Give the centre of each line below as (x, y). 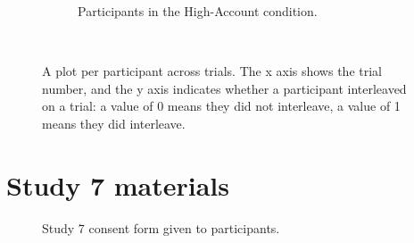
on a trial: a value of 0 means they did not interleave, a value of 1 (221, 106)
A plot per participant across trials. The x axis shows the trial (212, 71)
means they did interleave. (114, 123)
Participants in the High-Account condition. (198, 11)
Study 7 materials (118, 184)
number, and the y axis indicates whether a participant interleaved (224, 88)
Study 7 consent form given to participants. (161, 227)
